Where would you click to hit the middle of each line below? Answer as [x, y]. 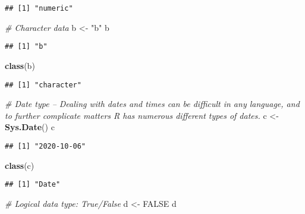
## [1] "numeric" [39, 8]
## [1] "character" [43, 85]
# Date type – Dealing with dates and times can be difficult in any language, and [152, 104]
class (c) [20, 165]
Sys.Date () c [30, 127]
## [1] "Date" [33, 185]
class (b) [20, 65]
